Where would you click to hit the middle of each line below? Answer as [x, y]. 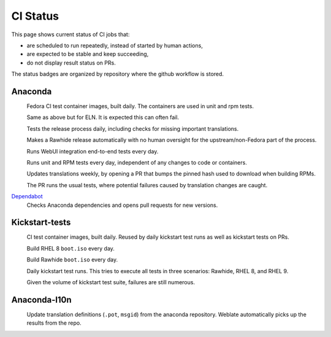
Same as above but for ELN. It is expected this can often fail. [103, 117]
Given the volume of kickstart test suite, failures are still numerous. [111, 282]
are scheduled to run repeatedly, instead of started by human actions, [115, 45]
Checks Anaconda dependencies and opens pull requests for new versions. [122, 205]
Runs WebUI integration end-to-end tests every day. [93, 151]
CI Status [35, 16]
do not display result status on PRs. [71, 63]
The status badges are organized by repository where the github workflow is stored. [117, 74]
